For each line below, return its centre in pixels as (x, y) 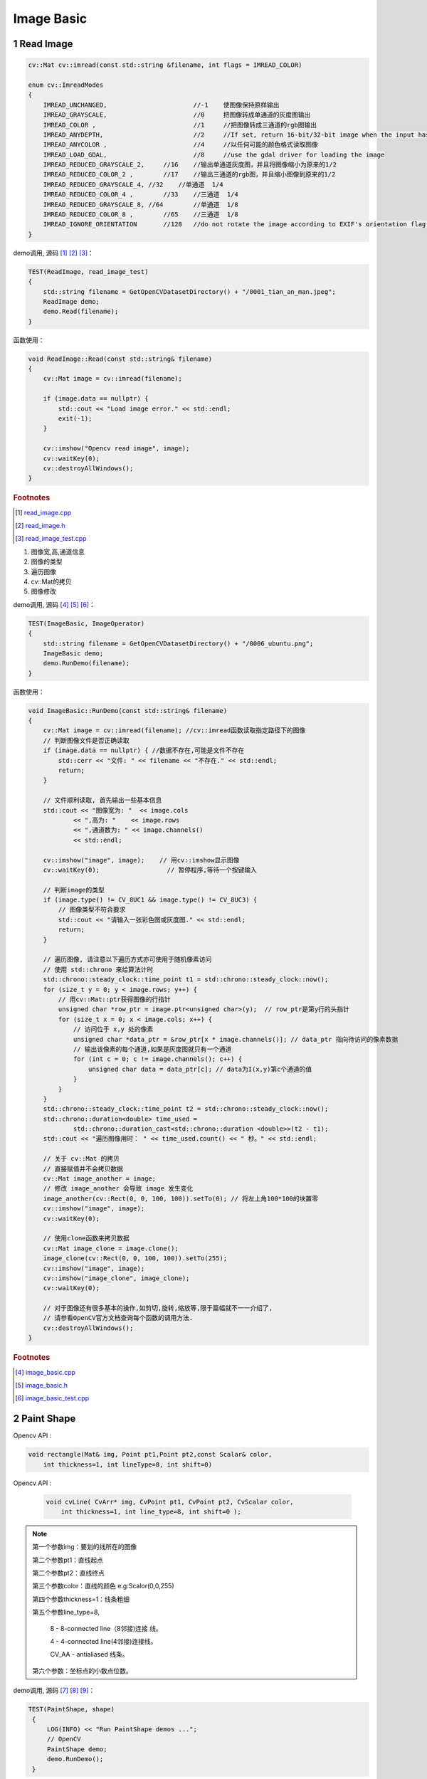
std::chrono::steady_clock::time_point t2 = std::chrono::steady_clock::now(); (186, 1109)
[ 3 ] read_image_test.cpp (51, 539)
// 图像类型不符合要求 (92, 910)
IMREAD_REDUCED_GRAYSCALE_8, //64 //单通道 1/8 (141, 204)
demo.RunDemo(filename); (86, 663)
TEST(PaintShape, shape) (72, 1709)
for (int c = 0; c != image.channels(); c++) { (158, 1059)
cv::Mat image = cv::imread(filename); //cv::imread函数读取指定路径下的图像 (174, 730)
